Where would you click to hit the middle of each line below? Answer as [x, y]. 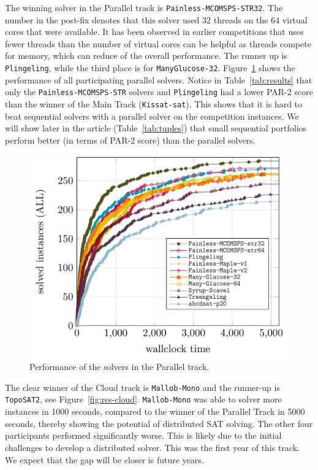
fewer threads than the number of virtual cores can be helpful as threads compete [158, 43]
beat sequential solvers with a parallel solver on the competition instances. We [152, 116]
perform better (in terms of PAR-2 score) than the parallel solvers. [130, 140]
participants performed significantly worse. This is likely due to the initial [143, 435]
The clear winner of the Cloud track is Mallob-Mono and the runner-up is [142, 387]
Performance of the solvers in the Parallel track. [119, 367]
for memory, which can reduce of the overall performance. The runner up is [146, 56]
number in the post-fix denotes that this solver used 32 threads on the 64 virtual [156, 19]
